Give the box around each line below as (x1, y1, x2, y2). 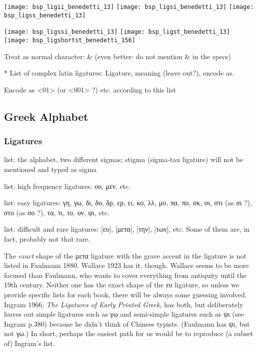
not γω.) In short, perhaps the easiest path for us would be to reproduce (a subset (4, 328, 254, 339)
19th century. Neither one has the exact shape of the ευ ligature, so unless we (4, 279, 239, 290)
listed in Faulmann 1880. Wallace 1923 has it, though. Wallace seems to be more (4, 260, 249, 270)
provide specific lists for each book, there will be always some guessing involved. (4, 289, 247, 299)
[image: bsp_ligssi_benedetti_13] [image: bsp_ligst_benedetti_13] (4, 28, 230, 36)
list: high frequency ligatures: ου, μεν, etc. (4, 180, 131, 191)
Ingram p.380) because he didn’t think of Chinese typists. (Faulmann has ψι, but (4, 318, 250, 329)
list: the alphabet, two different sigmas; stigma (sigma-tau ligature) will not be (4, 154, 243, 165)
